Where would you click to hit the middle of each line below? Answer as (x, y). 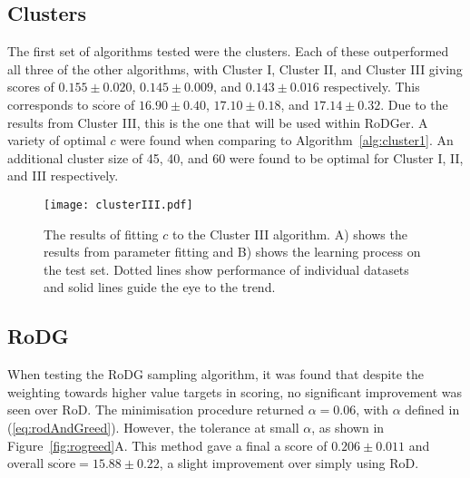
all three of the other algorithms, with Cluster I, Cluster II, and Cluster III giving (235, 68)
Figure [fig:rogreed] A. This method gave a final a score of (167, 445)
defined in (432, 410)
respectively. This (372, 87)
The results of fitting (101, 234)
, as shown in (348, 427)
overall (26, 463)
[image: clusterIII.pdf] (118, 205)
